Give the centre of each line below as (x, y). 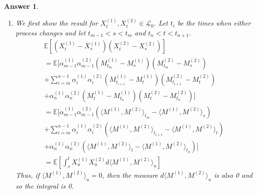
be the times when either (214, 23)
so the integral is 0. (45, 185)
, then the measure (130, 175)
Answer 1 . (21, 6)
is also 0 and (233, 175)
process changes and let (51, 32)
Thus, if (28, 175)
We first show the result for (57, 23)
